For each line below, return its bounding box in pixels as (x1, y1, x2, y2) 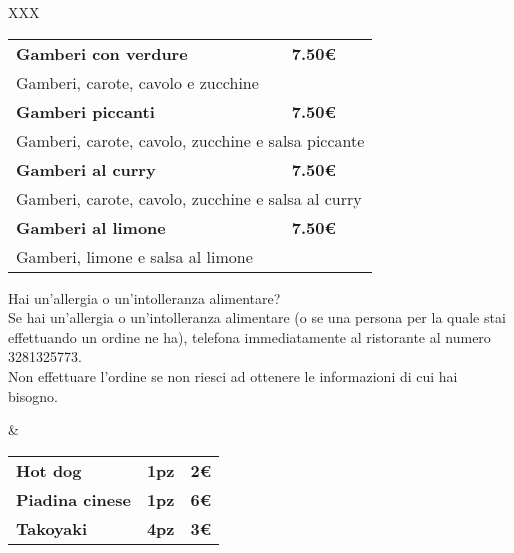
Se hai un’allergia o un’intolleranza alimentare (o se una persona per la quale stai (8, 307, 506, 328)
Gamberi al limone (16, 215, 166, 239)
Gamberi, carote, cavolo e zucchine (16, 70, 259, 94)
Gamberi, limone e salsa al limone (16, 244, 253, 268)
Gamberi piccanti (16, 99, 155, 123)
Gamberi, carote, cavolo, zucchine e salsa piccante (16, 128, 365, 152)
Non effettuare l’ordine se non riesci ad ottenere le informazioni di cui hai (8, 365, 458, 386)
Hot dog (16, 458, 82, 482)
